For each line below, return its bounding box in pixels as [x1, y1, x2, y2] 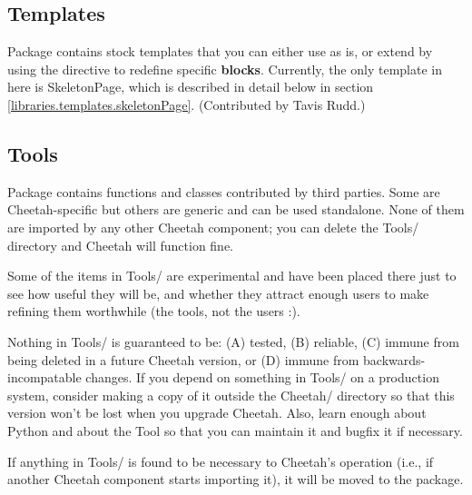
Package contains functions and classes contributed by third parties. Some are [7, 182, 440, 201]
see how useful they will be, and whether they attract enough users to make [7, 283, 429, 302]
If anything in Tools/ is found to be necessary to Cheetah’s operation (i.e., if [7, 451, 434, 470]
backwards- [363, 350, 426, 369]
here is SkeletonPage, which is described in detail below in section [7, 77, 374, 96]
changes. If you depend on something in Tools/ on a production [85, 368, 439, 387]
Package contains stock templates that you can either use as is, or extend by [7, 42, 433, 61]
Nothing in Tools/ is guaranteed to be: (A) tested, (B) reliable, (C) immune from [7, 332, 459, 351]
